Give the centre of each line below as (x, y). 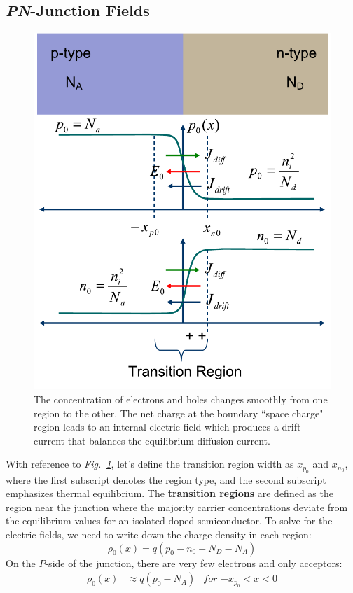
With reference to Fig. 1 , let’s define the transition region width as (150, 464)
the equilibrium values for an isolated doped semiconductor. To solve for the (169, 521)
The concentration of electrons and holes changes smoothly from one (181, 399)
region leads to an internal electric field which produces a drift (167, 427)
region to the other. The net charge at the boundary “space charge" (179, 413)
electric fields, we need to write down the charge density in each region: (159, 535)
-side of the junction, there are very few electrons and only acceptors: (194, 563)
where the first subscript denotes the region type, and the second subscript (166, 479)
